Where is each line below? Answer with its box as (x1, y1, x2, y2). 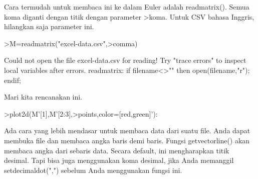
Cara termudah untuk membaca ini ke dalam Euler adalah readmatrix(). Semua (4, 2, 249, 12)
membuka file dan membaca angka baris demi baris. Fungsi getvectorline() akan (4, 135, 250, 145)
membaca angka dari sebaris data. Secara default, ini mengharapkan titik (4, 145, 229, 155)
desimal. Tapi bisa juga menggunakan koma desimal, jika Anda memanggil (4, 155, 234, 165)
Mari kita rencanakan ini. (4, 92, 83, 102)
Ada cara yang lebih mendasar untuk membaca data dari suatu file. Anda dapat (4, 125, 250, 136)
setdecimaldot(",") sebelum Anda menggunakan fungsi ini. (4, 164, 182, 175)
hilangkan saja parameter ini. (4, 21, 94, 32)
